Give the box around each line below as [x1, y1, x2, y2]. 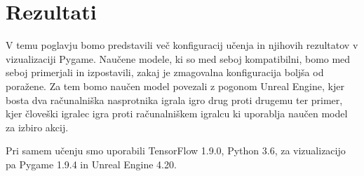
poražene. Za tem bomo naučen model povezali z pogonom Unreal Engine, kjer [6, 78, 344, 93]
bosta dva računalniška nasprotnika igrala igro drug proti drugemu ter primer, [6, 92, 343, 107]
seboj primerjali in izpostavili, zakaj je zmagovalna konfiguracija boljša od [6, 65, 324, 80]
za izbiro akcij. [6, 119, 69, 134]
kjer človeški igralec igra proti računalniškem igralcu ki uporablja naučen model [6, 106, 348, 121]
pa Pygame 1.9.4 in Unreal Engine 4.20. [6, 156, 177, 171]
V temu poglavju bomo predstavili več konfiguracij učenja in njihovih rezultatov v [6, 38, 358, 52]
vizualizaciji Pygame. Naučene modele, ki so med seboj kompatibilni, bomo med [6, 51, 351, 66]
